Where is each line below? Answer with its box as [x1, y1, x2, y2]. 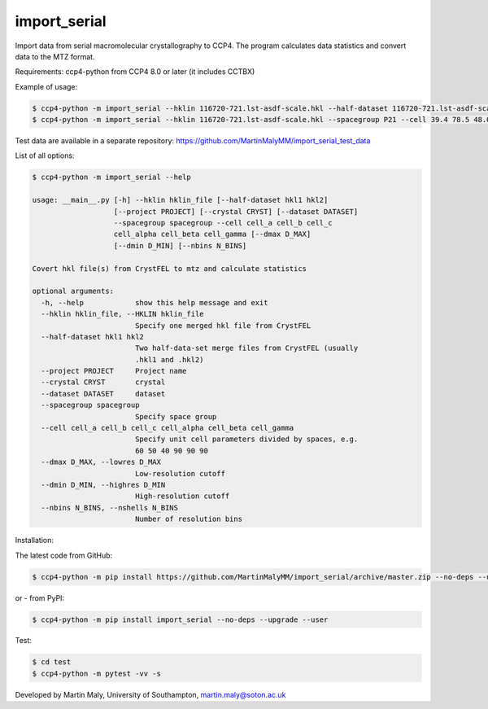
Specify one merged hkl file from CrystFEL [134, 321, 312, 330]
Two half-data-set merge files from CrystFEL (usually [134, 344, 359, 353]
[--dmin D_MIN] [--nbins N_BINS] [113, 241, 247, 250]
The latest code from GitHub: [15, 550, 113, 560]
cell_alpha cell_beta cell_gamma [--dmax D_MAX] [113, 230, 312, 239]
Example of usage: [15, 81, 78, 91]
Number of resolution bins [134, 514, 243, 524]
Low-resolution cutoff [134, 469, 225, 478]
